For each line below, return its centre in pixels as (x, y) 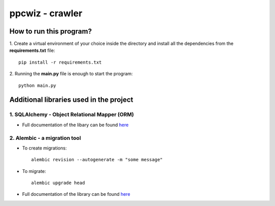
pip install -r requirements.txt (60, 62)
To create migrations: (45, 148)
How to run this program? (51, 31)
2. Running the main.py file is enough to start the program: (71, 74)
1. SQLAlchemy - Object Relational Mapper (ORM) (72, 114)
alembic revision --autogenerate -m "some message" (97, 160)
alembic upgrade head (58, 183)
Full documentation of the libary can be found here (75, 125)
